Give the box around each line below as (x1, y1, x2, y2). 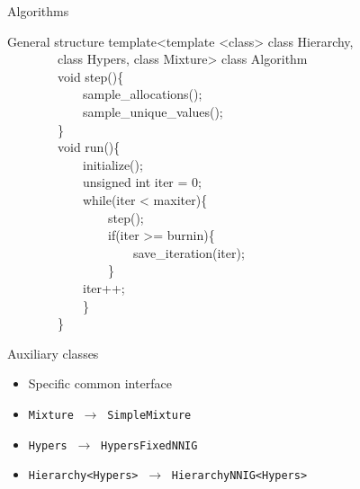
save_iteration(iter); (132, 243, 245, 262)
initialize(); (82, 155, 143, 173)
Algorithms (7, 2, 69, 20)
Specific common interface (28, 374, 172, 393)
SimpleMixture (107, 408, 192, 422)
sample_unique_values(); (82, 102, 223, 120)
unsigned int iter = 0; (82, 173, 202, 191)
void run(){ (57, 138, 121, 156)
